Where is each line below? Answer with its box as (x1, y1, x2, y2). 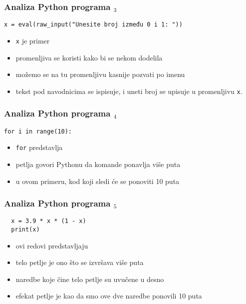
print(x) (11, 225, 40, 233)
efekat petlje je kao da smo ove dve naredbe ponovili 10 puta (15, 290, 202, 301)
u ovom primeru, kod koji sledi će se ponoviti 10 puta (15, 175, 180, 186)
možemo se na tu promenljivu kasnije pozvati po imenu (15, 69, 185, 79)
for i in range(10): (4, 127, 72, 135)
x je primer (15, 35, 50, 45)
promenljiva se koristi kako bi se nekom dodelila (15, 52, 163, 62)
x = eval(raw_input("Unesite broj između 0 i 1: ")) (4, 21, 183, 28)
